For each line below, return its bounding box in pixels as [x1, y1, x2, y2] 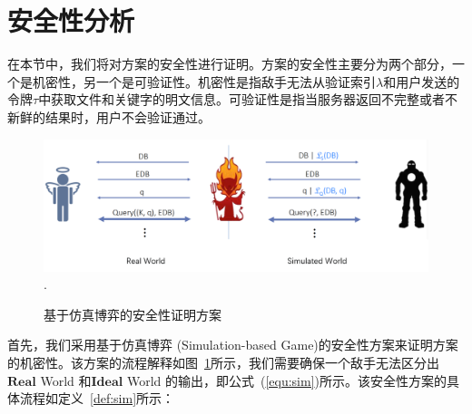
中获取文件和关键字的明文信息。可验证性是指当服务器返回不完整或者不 [38, 90, 458, 109]
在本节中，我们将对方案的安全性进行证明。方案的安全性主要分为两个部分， [7, 54, 452, 73]
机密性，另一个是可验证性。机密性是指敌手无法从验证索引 [32, 72, 376, 91]
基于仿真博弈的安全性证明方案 [44, 304, 221, 323]
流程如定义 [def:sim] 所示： [19, 389, 175, 408]
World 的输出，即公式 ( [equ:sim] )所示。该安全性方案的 [126, 371, 447, 390]
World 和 [40, 371, 92, 390]
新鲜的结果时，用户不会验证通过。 [7, 107, 211, 126]
